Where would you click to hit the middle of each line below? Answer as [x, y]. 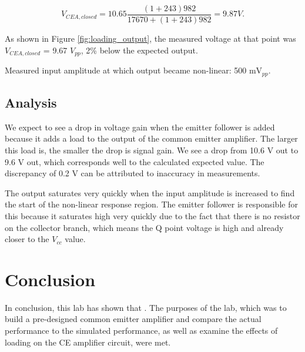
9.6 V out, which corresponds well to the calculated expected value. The [135, 161]
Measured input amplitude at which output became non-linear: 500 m [130, 70]
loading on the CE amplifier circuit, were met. [88, 342]
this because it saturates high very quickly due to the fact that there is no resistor [152, 215]
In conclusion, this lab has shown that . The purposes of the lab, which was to [146, 307]
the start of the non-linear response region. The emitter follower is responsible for [151, 204]
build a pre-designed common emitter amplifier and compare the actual [133, 319]
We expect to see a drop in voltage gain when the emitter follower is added [140, 127]
